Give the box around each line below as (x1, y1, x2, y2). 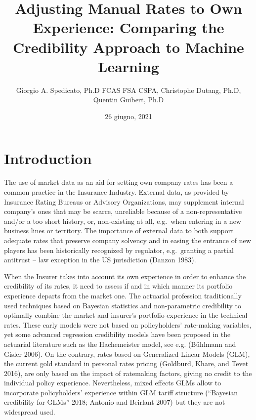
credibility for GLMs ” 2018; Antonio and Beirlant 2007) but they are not (4, 397, 225, 407)
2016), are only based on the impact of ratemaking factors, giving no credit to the (4, 368, 252, 378)
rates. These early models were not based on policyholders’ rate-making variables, (4, 319, 252, 330)
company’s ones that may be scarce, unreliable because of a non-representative (4, 206, 242, 216)
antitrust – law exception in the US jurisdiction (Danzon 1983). (4, 254, 196, 265)
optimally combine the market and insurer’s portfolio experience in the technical (4, 310, 248, 320)
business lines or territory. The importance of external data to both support (4, 225, 234, 236)
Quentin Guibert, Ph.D (93, 94, 164, 105)
